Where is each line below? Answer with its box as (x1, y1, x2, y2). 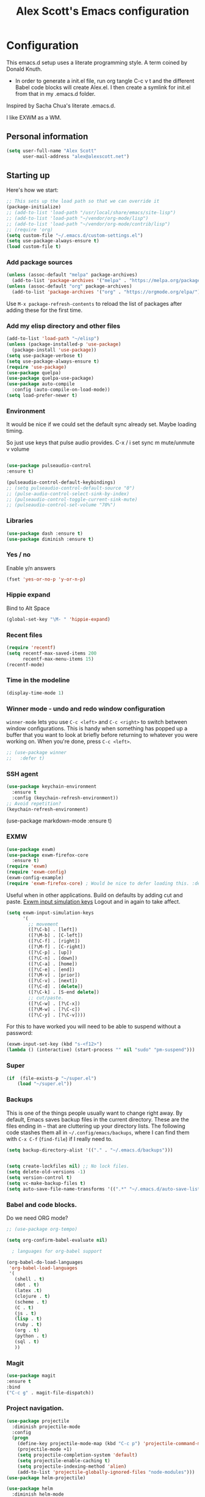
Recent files (6, 631, 43, 639)
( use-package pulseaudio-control (6, 463, 92, 469)
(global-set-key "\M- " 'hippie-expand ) (6, 616, 111, 622)
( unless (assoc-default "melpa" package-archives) (6, 272, 138, 278)
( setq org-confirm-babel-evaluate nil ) (6, 1237, 108, 1243)
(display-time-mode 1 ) (6, 690, 64, 696)
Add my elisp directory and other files (6, 322, 121, 330)
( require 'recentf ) (6, 645, 56, 651)
